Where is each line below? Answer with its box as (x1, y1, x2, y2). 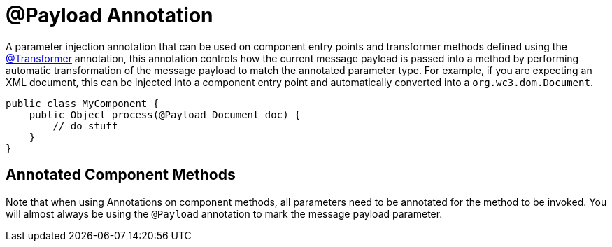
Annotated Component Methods (6, 166, 236, 184)
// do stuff (52, 120, 118, 132)
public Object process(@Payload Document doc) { (29, 108, 301, 120)
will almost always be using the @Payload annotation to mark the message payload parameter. (6, 207, 443, 220)
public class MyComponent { (6, 97, 159, 109)
